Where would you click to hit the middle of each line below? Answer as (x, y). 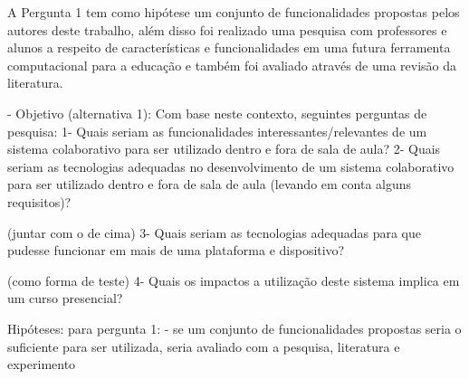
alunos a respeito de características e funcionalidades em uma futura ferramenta (229, 47)
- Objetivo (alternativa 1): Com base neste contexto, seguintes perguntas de (217, 113)
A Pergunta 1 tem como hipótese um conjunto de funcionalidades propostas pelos (234, 12)
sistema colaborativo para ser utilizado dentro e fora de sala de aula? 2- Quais (224, 149)
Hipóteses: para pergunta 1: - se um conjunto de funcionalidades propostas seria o (234, 328)
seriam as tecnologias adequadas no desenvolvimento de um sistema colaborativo (231, 166)
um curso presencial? (65, 298)
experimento (42, 364)
